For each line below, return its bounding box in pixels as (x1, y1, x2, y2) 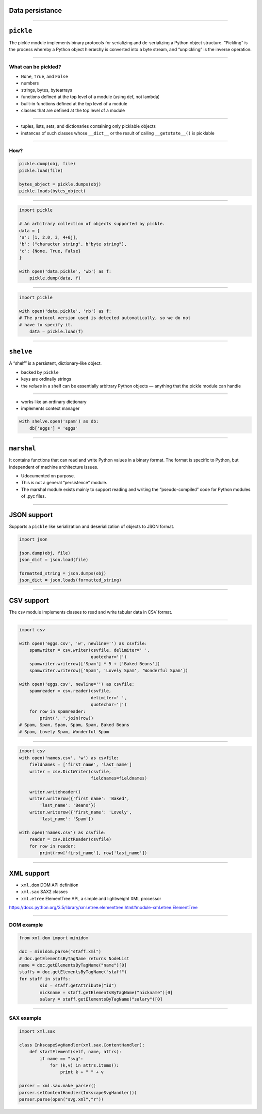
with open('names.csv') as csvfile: (19, 830, 107, 835)
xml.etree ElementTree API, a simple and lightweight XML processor (21, 895, 162, 901)
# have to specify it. (19, 322, 73, 327)
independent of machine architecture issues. (9, 464, 98, 470)
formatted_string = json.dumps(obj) (19, 571, 107, 576)
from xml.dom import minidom (19, 935, 89, 941)
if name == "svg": (39, 1056, 83, 1061)
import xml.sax (19, 1029, 55, 1034)
